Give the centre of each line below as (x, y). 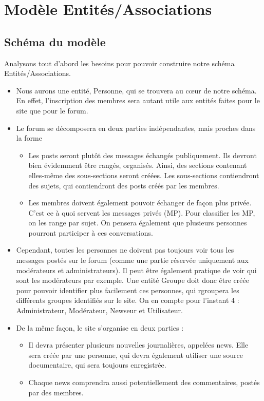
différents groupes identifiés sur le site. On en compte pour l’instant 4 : (128, 300)
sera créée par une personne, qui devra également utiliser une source (136, 355)
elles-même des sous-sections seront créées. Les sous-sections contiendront (144, 175)
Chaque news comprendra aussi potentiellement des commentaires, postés (144, 382)
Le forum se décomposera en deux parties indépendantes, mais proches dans (136, 128)
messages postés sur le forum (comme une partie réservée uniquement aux (132, 260)
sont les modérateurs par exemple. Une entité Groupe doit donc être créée (133, 280)
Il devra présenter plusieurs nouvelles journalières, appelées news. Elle (138, 345)
